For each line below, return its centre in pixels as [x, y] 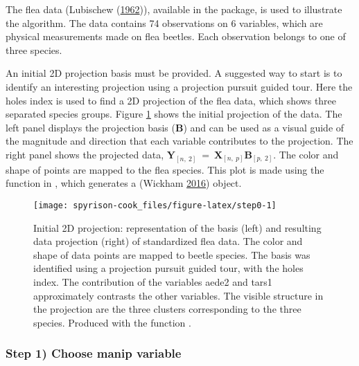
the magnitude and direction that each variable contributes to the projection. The [179, 141]
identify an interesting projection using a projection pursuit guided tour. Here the [179, 86]
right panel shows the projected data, [85, 154]
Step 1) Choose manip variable [94, 353]
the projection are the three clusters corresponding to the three [167, 309]
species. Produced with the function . [112, 322]
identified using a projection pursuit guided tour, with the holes [168, 268]
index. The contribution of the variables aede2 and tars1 [153, 282]
